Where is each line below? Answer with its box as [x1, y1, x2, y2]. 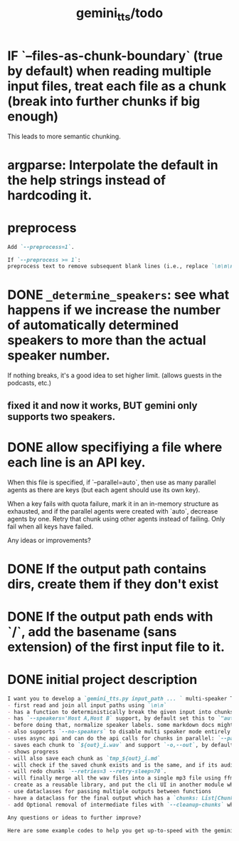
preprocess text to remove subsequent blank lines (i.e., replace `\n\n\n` [7, 263, 237, 270]
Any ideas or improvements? [7, 536, 91, 544]
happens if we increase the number [7, 302, 221, 318]
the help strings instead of [7, 172, 166, 188]
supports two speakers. [7, 410, 116, 422]
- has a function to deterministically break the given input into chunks [7, 708, 234, 715]
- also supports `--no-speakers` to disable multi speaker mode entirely [7, 728, 231, 735]
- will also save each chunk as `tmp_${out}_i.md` [7, 755, 161, 762]
